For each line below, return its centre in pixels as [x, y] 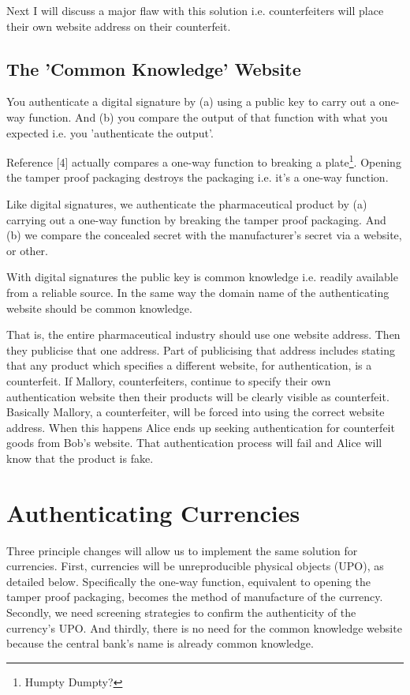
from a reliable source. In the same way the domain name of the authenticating [198, 292]
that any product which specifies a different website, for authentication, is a [189, 365]
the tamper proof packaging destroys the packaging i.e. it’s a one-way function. [198, 177]
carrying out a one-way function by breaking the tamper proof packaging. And [196, 219]
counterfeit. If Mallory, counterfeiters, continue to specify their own [169, 380]
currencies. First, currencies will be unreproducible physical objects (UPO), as [195, 566]
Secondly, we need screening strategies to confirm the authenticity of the [181, 612]
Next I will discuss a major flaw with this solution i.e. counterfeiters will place [195, 10]
